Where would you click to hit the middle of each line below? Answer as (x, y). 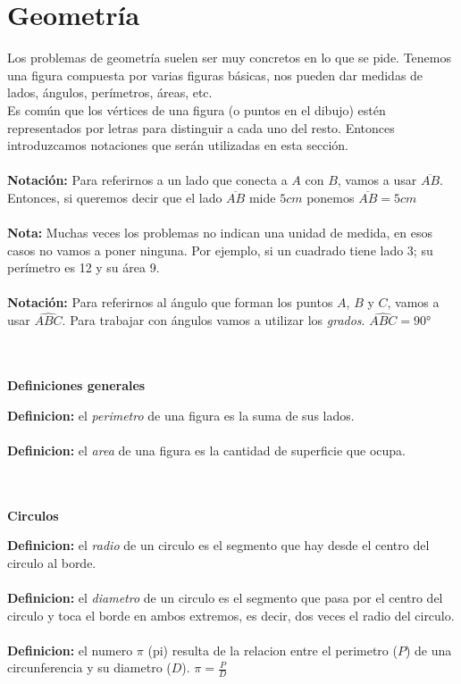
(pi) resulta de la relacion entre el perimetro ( (272, 650)
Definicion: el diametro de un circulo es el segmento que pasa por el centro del (225, 597)
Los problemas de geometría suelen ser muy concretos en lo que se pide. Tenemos (230, 58)
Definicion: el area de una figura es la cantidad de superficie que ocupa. (206, 450)
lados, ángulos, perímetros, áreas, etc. (110, 92)
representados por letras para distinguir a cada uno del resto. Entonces (201, 127)
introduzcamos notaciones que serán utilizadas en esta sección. (178, 145)
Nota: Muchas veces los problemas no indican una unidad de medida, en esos (220, 233)
